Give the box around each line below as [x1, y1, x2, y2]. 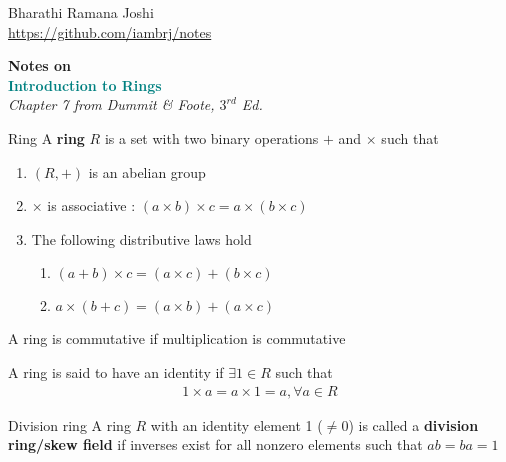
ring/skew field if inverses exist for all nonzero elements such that [8, 434, 423, 455]
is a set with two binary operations [104, 127, 319, 148]
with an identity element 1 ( [150, 414, 323, 435]
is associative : [47, 195, 136, 216]
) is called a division [348, 414, 479, 435]
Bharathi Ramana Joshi [8, 2, 154, 22]
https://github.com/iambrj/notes [8, 21, 212, 42]
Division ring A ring [8, 414, 131, 435]
